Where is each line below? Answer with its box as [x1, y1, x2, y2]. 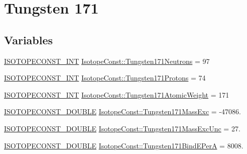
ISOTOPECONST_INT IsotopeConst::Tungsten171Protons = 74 [4, 72, 206, 83]
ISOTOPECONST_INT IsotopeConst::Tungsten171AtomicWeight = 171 [4, 89, 229, 100]
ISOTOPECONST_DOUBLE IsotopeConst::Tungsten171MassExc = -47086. [4, 106, 241, 117]
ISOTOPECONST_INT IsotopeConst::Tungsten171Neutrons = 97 [4, 55, 210, 66]
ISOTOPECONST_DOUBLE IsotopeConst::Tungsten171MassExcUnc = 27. [4, 123, 240, 133]
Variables [4, 32, 53, 47]
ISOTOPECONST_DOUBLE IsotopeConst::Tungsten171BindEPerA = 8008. [4, 140, 243, 150]
